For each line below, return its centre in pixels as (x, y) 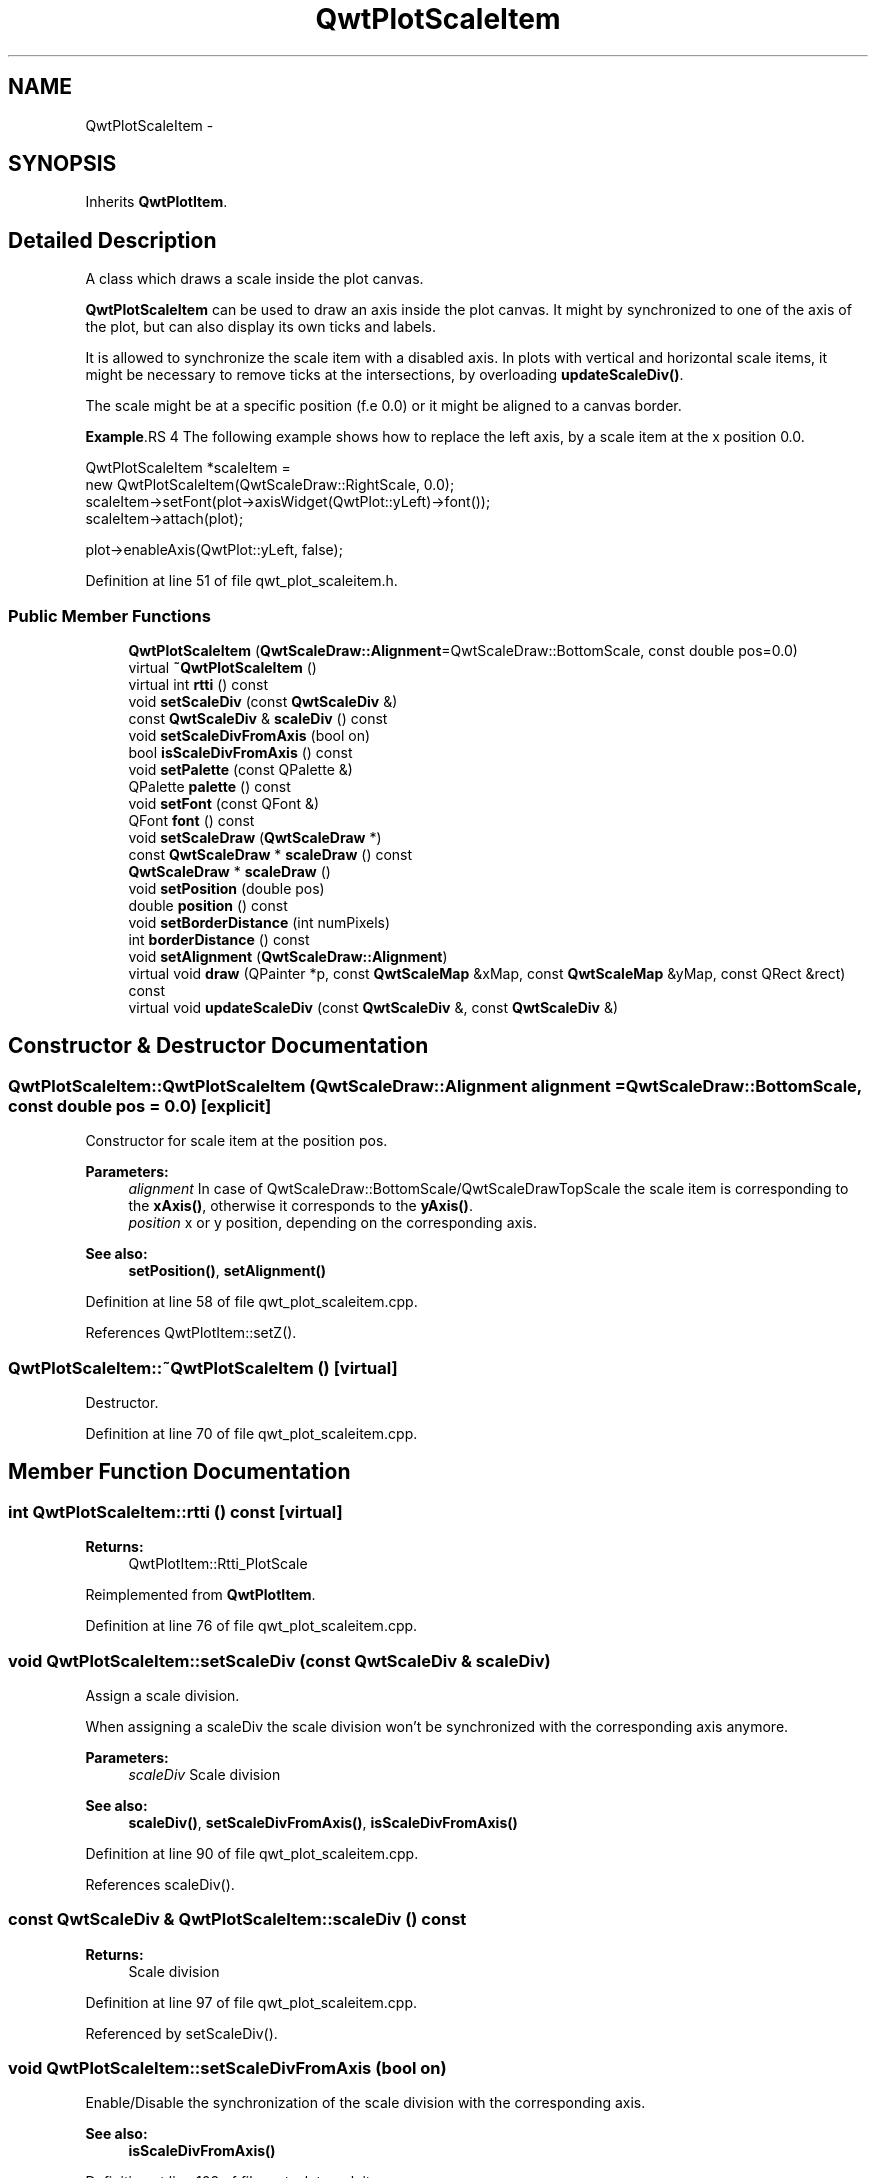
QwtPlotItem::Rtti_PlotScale (218, 1564)
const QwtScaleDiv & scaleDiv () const (258, 719)
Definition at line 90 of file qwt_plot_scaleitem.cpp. (252, 1853)
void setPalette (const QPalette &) (240, 770)
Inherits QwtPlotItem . (156, 202)
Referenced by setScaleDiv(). (181, 2033)
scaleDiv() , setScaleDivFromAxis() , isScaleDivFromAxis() (323, 1822)
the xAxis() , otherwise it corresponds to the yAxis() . (300, 1206)
